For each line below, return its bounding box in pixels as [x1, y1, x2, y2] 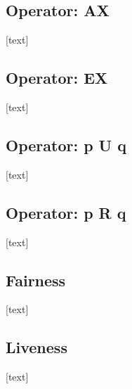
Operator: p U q [6, 134, 126, 155]
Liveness [6, 336, 67, 358]
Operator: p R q [6, 201, 126, 223]
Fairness [6, 269, 66, 291]
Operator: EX [6, 67, 108, 89]
